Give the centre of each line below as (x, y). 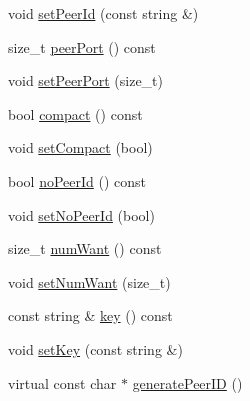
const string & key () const (90, 315)
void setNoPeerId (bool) (81, 214)
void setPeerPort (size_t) (86, 80)
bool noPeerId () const (77, 180)
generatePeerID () (187, 382)
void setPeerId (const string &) (103, 13)
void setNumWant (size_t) (89, 281)
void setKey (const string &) (95, 348)
